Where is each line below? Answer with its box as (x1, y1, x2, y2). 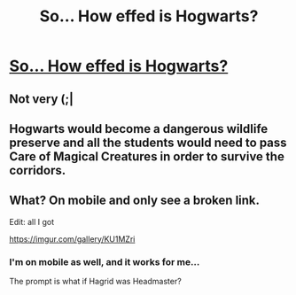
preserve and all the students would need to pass (9, 135, 287, 150)
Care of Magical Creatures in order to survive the (9, 149, 285, 164)
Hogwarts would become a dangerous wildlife (9, 121, 269, 136)
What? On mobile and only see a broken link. (9, 193, 260, 208)
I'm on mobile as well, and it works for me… (9, 255, 200, 268)
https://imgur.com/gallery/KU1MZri (9, 233, 136, 245)
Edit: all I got (9, 216, 55, 227)
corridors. (9, 162, 66, 178)
